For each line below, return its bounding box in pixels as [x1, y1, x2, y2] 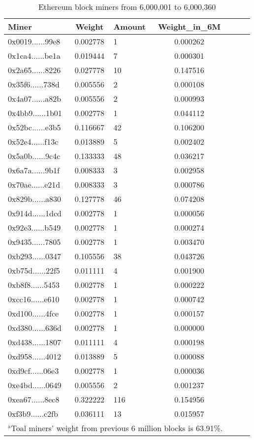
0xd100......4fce [8, 308, 59, 319]
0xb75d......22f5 [8, 265, 60, 276]
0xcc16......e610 [8, 293, 60, 305]
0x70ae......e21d [8, 179, 61, 190]
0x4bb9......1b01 [8, 107, 62, 119]
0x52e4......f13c [8, 136, 59, 147]
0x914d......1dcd [8, 207, 62, 219]
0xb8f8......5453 [8, 279, 60, 290]
